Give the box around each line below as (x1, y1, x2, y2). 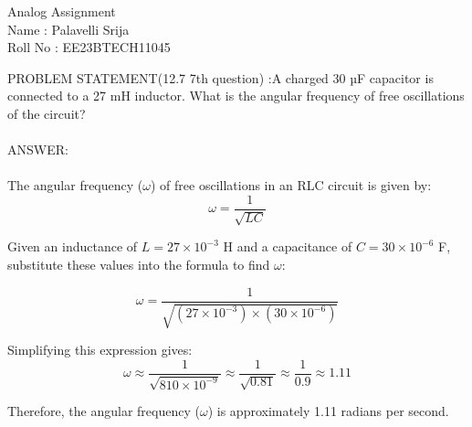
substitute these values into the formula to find (7, 254, 270, 273)
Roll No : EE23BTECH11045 (7, 37, 171, 57)
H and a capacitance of (223, 237, 352, 256)
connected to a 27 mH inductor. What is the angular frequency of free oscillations (7, 86, 465, 105)
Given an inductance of (7, 237, 138, 256)
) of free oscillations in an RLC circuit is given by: (150, 176, 432, 195)
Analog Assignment (7, 2, 116, 20)
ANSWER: (7, 140, 68, 159)
